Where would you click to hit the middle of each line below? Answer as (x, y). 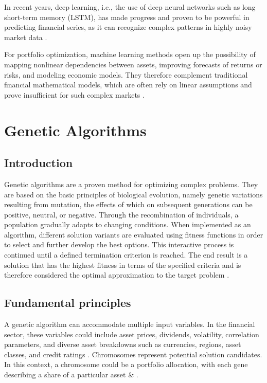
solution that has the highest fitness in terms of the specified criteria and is (123, 265)
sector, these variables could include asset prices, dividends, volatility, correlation (132, 334)
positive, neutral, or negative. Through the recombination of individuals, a (121, 214)
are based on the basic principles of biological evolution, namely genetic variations (133, 194)
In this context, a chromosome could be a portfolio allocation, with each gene (126, 364)
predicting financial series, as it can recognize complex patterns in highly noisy (128, 27)
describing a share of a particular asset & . (71, 375)
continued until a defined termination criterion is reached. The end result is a (126, 255)
